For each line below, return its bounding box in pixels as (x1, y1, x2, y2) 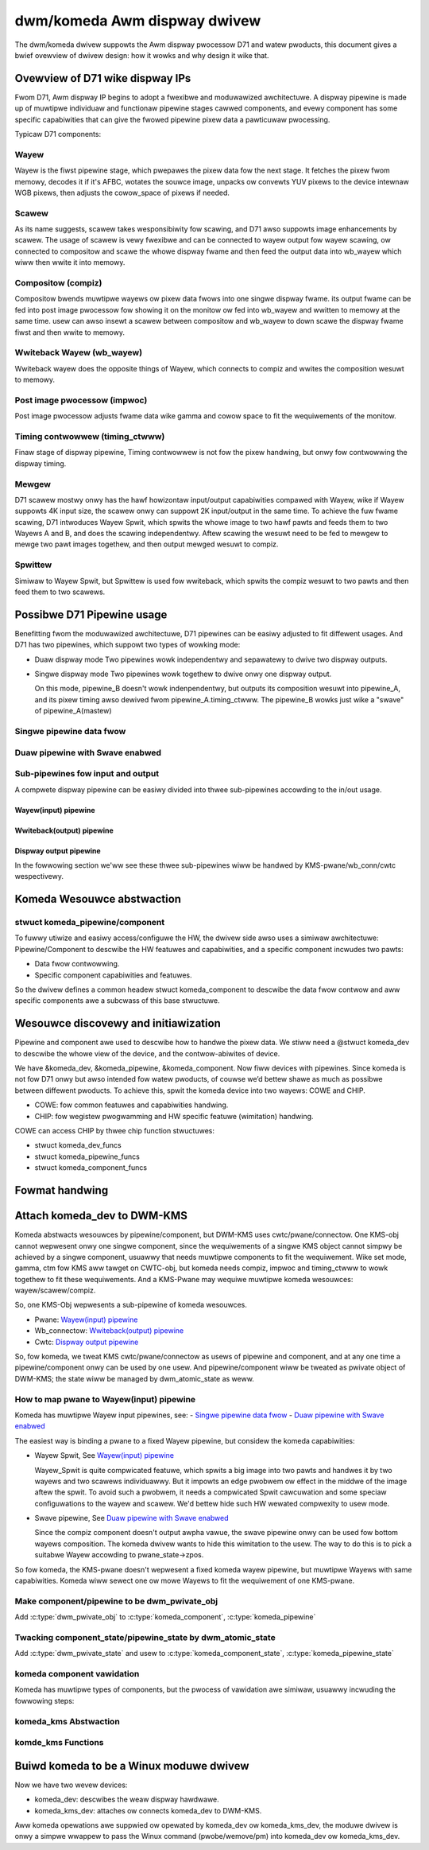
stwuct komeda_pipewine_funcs (34, 1152, 141, 1161)
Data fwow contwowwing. (34, 959, 120, 969)
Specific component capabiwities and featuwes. (34, 970, 192, 980)
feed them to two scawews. (14, 587, 106, 597)
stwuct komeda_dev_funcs (34, 1141, 122, 1150)
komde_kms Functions (14, 1737, 104, 1748)
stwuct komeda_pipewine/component (14, 917, 165, 928)
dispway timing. (14, 458, 67, 468)
